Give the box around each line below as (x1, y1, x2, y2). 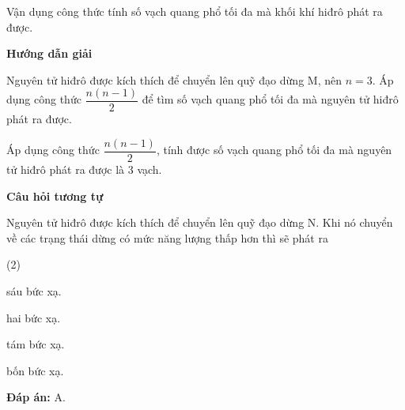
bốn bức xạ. (6, 362, 64, 378)
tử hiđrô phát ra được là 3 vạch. (6, 161, 162, 178)
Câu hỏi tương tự (6, 187, 104, 204)
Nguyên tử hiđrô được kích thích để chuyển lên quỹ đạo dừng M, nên (6, 71, 342, 88)
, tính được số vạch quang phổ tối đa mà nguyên (156, 141, 392, 158)
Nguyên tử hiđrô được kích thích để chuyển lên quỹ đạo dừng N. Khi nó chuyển (6, 214, 393, 231)
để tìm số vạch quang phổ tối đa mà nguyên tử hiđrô (142, 91, 399, 107)
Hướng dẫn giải (6, 45, 93, 62)
